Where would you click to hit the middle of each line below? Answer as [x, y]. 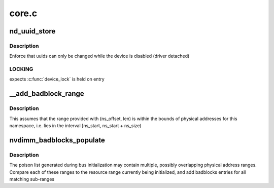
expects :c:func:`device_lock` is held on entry [57, 79]
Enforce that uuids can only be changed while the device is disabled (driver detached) [99, 56]
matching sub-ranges [32, 179]
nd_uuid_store [32, 31]
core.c [23, 13]
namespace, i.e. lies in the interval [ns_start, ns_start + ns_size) [75, 126]
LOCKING [21, 69]
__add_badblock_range [47, 94]
